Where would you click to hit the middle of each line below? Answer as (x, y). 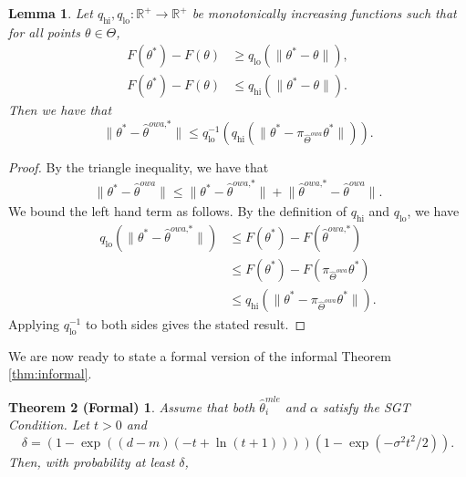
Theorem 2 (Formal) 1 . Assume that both (132, 406)
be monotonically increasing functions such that (324, 13)
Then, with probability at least (92, 461)
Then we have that (60, 110)
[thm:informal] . (50, 373)
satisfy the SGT (366, 406)
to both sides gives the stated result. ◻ (196, 324)
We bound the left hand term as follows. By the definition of (178, 211)
